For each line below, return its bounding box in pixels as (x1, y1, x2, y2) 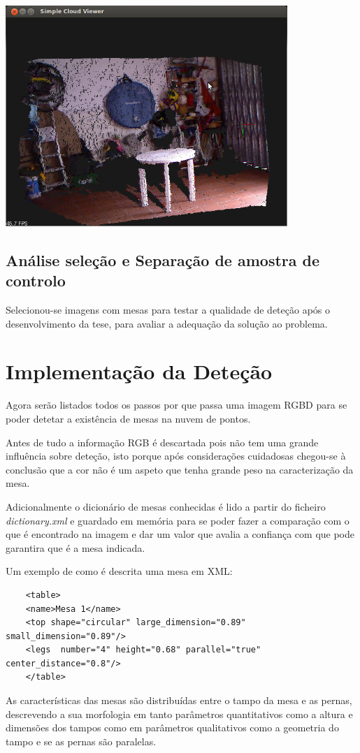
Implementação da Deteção (6, 357, 273, 386)
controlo (6, 270, 66, 291)
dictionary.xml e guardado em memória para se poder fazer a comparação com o (6, 513, 350, 527)
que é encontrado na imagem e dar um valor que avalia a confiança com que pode (6, 527, 355, 541)
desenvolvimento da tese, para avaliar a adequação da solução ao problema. (6, 316, 328, 330)
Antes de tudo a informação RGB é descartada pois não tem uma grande (6, 434, 319, 449)
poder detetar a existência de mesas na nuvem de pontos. (6, 411, 251, 425)
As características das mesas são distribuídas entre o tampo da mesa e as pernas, (6, 693, 352, 708)
